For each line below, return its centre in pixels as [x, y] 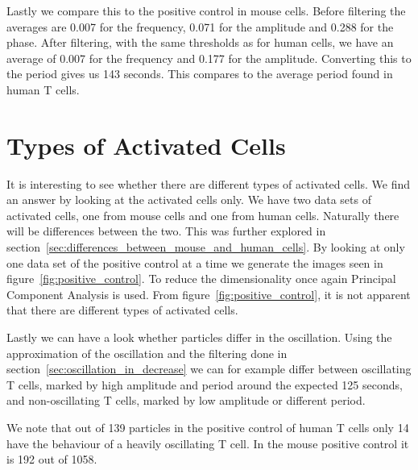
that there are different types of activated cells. [122, 310]
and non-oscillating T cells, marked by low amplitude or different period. [186, 400]
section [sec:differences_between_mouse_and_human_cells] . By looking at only [206, 247]
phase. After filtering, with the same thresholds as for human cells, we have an [200, 42]
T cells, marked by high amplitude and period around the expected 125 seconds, [205, 384]
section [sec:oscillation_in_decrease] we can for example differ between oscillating [209, 369]
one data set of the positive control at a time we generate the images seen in [195, 262]
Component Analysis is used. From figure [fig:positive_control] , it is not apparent [209, 294]
